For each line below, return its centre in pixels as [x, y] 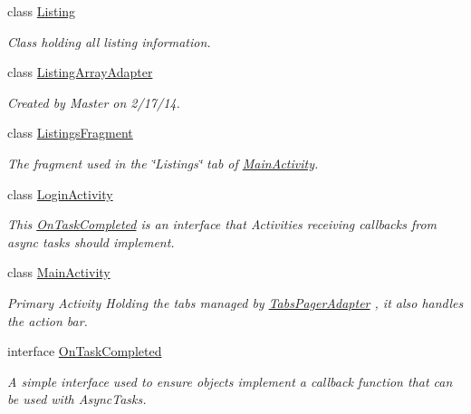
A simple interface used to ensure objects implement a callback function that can [230, 381]
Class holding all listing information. [109, 41]
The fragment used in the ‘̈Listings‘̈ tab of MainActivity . [163, 163]
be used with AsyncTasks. [77, 399]
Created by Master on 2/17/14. [94, 102]
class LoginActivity [60, 193]
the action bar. [48, 320]
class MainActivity [59, 272]
